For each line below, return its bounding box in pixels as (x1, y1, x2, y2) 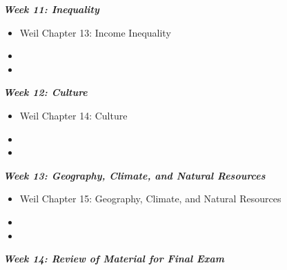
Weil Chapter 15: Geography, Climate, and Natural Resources (19, 191, 281, 206)
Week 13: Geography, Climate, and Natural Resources (3, 168, 266, 182)
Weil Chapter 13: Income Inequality (19, 25, 171, 39)
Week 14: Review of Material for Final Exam (3, 251, 224, 266)
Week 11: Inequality (3, 2, 99, 16)
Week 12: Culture (3, 85, 88, 99)
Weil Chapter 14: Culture (19, 108, 128, 122)
